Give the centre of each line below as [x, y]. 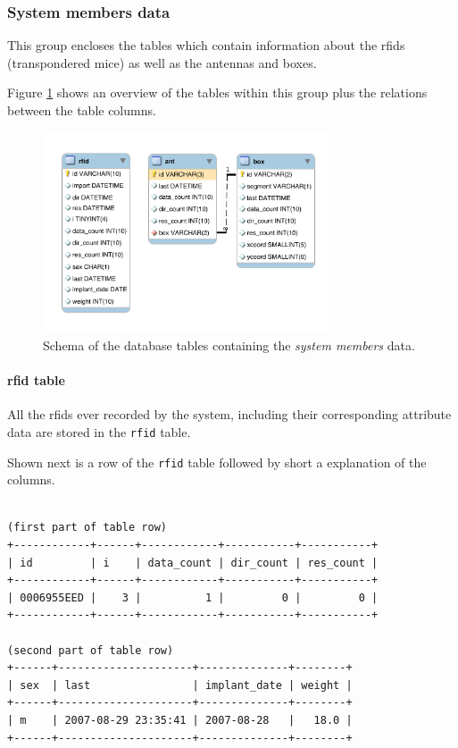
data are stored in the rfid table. [99, 431]
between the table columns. [82, 110]
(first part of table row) [87, 528]
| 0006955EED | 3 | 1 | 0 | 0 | [193, 597]
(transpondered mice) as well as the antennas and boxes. [162, 62]
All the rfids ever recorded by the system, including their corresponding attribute [229, 414]
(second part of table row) [91, 650]
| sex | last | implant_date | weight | [180, 685]
